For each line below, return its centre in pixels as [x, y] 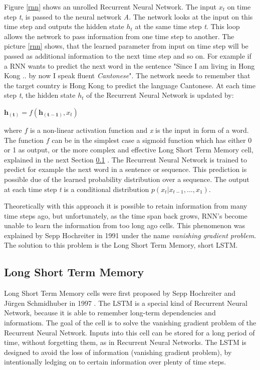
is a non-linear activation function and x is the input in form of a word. [140, 130]
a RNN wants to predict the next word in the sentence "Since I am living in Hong [129, 65]
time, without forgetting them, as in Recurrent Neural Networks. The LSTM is [125, 342]
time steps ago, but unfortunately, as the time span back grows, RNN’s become [126, 215]
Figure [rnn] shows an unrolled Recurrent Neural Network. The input [110, 7]
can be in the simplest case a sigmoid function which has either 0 [152, 140]
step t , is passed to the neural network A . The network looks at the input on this [128, 16]
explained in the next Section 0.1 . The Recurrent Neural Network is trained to [126, 159]
